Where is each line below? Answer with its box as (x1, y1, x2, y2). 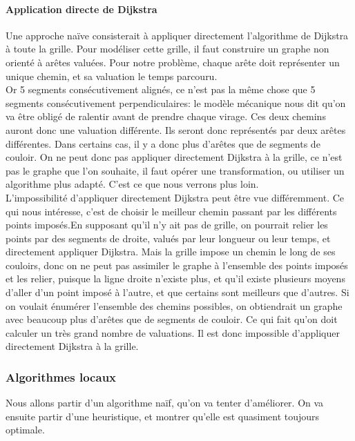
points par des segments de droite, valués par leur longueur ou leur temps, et (6, 231, 331, 245)
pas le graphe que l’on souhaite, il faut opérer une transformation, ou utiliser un (6, 163, 345, 177)
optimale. (6, 422, 45, 437)
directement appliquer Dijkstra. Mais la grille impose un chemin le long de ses (6, 244, 336, 259)
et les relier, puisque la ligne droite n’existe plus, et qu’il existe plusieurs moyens (6, 271, 345, 286)
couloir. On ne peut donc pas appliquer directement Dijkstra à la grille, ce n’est (6, 150, 343, 164)
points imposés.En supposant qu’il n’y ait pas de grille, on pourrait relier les (6, 217, 328, 232)
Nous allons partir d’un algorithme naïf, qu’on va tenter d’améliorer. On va (6, 395, 324, 410)
